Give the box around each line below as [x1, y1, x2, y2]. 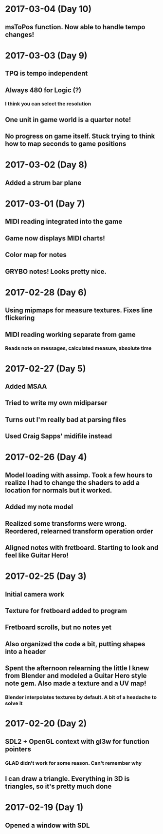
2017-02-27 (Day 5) [5, 363, 86, 374]
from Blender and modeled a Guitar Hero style [5, 672, 147, 680]
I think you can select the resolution [5, 100, 91, 107]
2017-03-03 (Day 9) [5, 50, 88, 61]
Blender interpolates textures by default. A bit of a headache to [5, 694, 157, 701]
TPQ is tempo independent [5, 69, 88, 78]
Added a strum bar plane [5, 179, 82, 187]
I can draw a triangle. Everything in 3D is [5, 774, 130, 783]
